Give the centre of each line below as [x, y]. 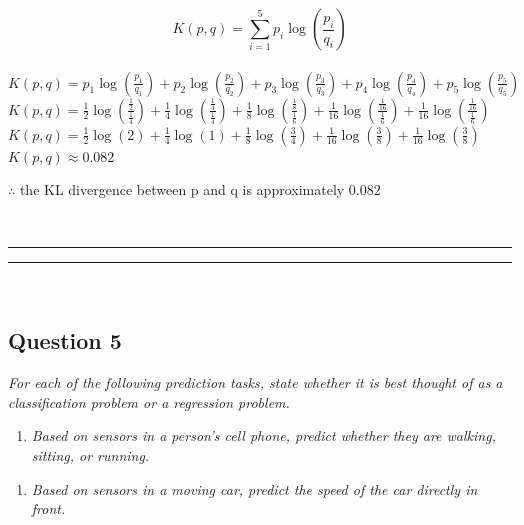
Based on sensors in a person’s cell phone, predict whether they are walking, [263, 435]
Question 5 [65, 340]
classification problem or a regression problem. [149, 401]
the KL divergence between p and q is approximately [182, 189]
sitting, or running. [90, 454]
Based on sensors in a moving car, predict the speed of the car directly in [254, 488]
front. [48, 508]
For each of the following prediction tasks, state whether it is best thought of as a [255, 382]
